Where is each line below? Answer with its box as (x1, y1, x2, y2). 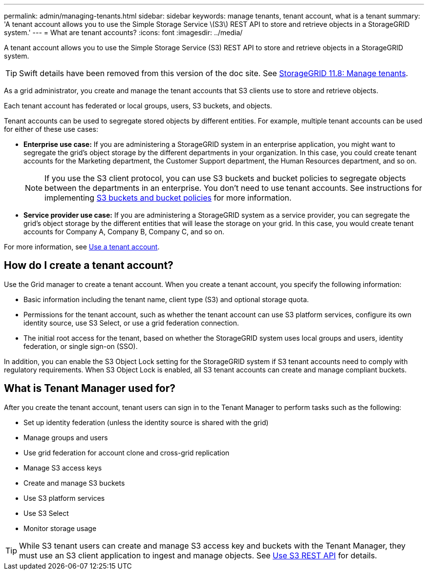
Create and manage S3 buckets (23, 478, 125, 487)
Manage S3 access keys (23, 463, 102, 472)
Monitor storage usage (23, 524, 97, 533)
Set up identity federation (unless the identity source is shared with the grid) (23, 418, 269, 427)
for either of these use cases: (4, 125, 98, 133)
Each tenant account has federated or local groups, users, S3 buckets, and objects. (4, 102, 272, 110)
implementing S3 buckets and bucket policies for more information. (44, 193, 292, 203)
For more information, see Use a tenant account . (4, 243, 160, 251)
